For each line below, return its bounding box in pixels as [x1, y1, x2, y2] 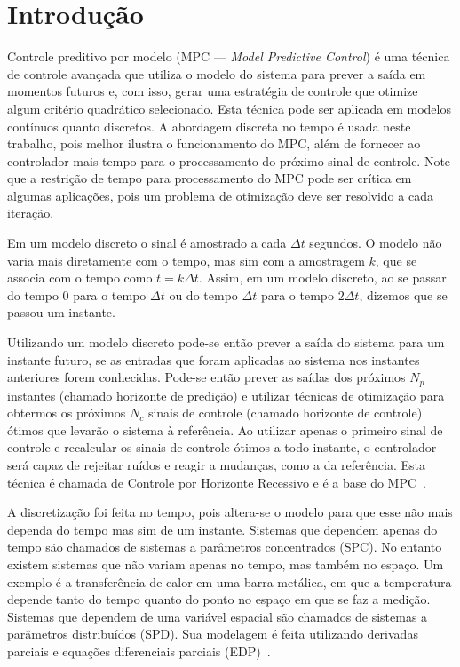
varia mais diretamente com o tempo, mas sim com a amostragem [7, 250, 365, 269]
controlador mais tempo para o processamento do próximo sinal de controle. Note [7, 151, 451, 170]
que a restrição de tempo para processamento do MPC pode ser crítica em [7, 169, 412, 187]
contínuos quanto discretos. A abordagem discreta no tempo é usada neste [7, 116, 411, 135]
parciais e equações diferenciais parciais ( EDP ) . [7, 641, 271, 660]
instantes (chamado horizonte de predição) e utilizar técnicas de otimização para [7, 385, 445, 404]
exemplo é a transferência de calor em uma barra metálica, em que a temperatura [7, 572, 452, 591]
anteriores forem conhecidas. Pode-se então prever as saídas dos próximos [7, 368, 406, 386]
